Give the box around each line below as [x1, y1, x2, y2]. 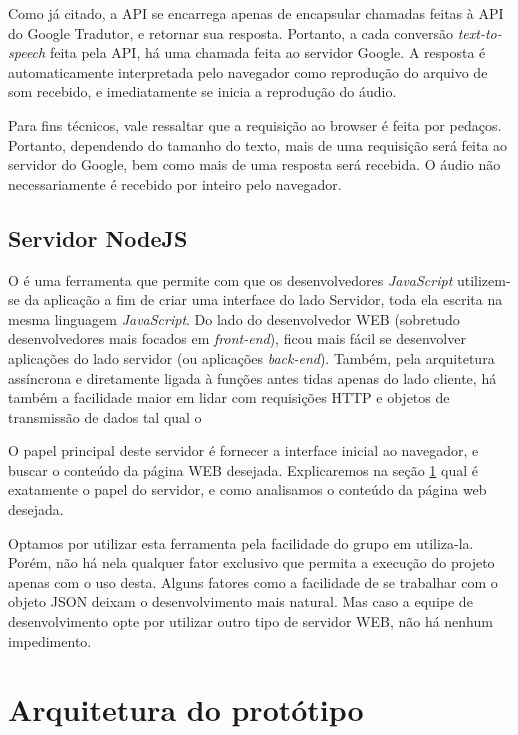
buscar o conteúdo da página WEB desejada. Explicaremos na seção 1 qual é [8, 459, 478, 480]
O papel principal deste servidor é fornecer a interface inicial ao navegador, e [8, 440, 479, 461]
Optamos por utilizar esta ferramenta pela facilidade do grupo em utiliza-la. [8, 532, 474, 553]
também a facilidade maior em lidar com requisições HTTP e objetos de [8, 387, 450, 408]
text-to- [457, 22, 502, 43]
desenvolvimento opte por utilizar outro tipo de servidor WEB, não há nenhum [8, 611, 493, 632]
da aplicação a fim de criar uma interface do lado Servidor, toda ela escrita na [24, 289, 503, 310]
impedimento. [8, 630, 92, 651]
